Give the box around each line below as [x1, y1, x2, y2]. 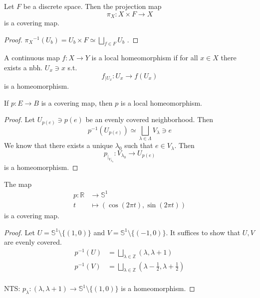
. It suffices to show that [166, 227, 241, 237]
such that [124, 140, 153, 150]
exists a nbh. [4, 62, 43, 73]
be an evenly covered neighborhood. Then [85, 114, 214, 125]
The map [4, 178, 32, 189]
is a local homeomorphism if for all [91, 52, 198, 63]
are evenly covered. [4, 237, 62, 247]
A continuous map [4, 52, 60, 63]
